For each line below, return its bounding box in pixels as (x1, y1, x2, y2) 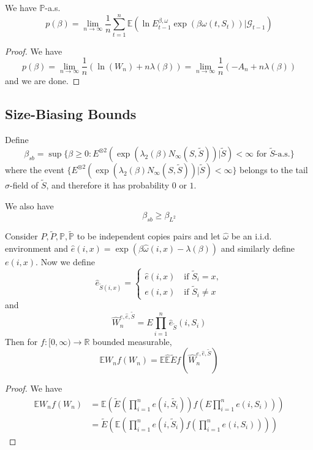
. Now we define (36, 255, 95, 268)
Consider (5, 230, 38, 242)
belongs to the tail (239, 163, 308, 176)
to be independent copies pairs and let (77, 230, 221, 242)
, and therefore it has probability (46, 178, 170, 191)
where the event (5, 163, 64, 176)
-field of (10, 178, 39, 191)
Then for (5, 335, 38, 347)
